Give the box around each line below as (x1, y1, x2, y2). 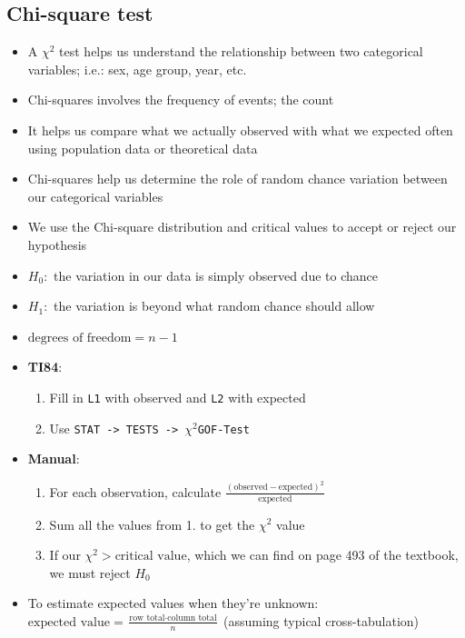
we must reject (49, 563, 131, 582)
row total (129, 613, 165, 623)
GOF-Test (197, 423, 250, 436)
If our (49, 545, 81, 564)
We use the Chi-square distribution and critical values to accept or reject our (27, 217, 457, 236)
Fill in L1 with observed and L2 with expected (49, 387, 306, 406)
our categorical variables (27, 186, 163, 205)
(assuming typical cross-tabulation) (223, 611, 420, 630)
